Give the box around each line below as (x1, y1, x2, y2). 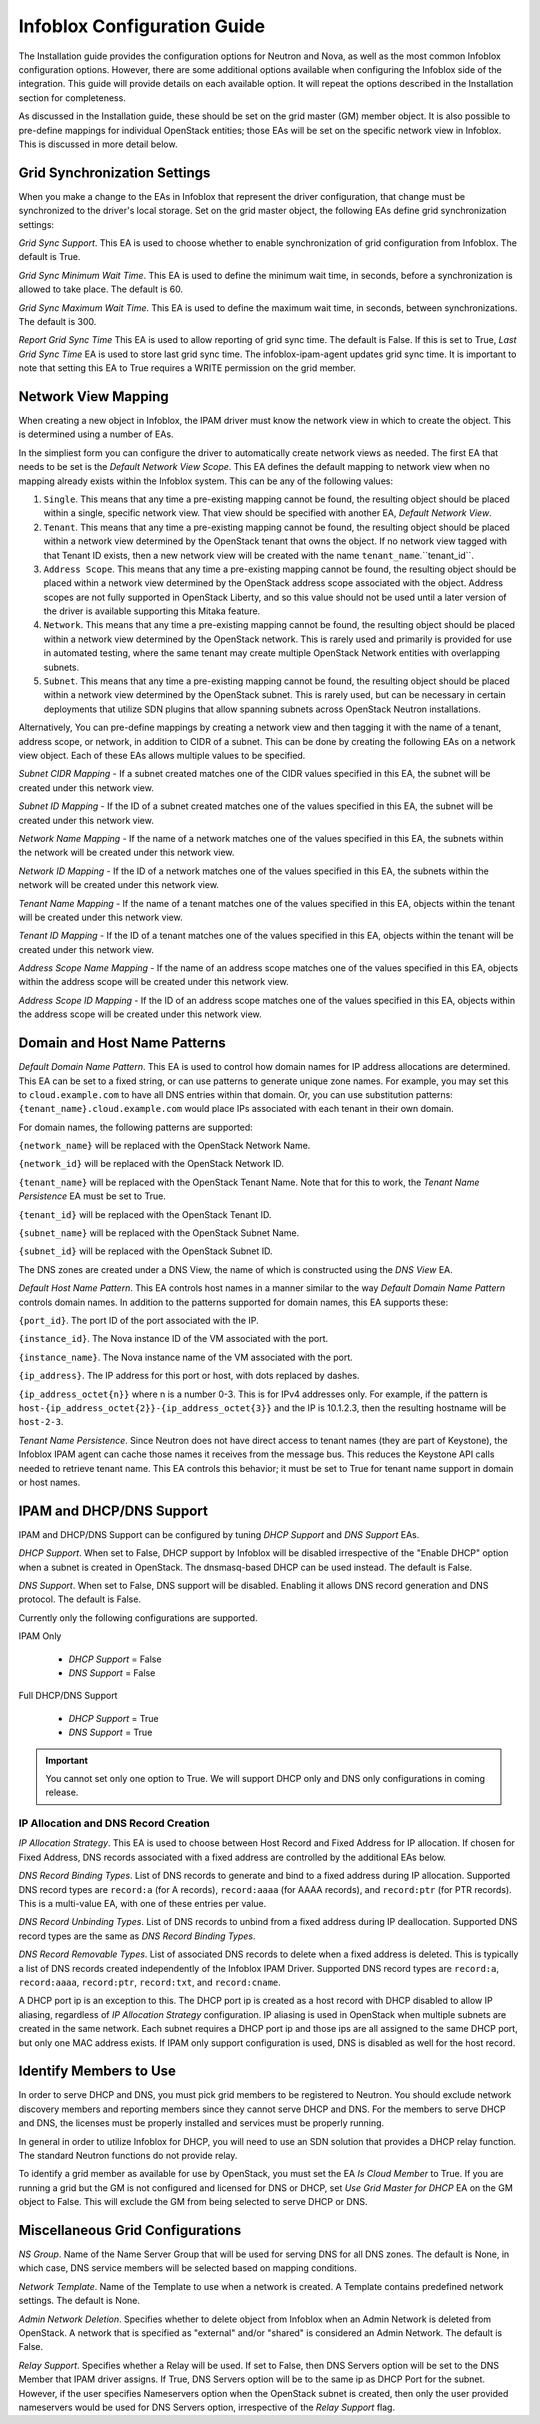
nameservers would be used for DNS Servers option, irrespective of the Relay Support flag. (18, 2401, 395, 2413)
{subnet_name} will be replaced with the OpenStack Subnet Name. (18, 1227, 300, 1239)
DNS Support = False (68, 1666, 156, 1679)
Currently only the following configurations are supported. (18, 1611, 259, 1624)
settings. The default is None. (18, 2295, 140, 2307)
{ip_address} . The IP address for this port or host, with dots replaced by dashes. (18, 1370, 360, 1382)
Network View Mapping (18, 388, 169, 405)
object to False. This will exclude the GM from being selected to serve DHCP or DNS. (18, 2196, 368, 2208)
